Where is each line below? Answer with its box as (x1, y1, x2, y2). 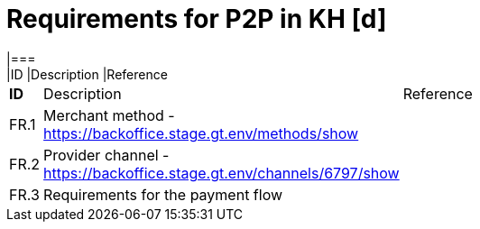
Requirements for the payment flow (43, 185, 283, 204)
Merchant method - (43, 105, 175, 124)
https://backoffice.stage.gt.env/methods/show (43, 124, 359, 142)
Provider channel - (43, 145, 170, 164)
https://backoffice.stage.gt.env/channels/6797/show (43, 163, 400, 182)
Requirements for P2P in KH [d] (6, 4, 387, 34)
